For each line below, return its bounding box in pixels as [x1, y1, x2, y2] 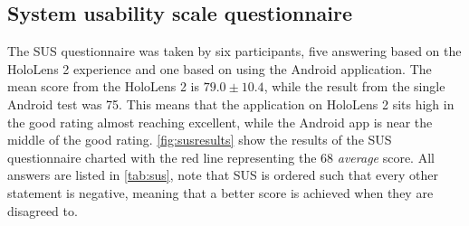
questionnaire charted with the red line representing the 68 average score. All [7, 147, 435, 166]
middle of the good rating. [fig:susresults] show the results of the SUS [7, 130, 392, 149]
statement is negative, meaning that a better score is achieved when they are [7, 183, 434, 202]
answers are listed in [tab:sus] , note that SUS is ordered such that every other [7, 165, 439, 184]
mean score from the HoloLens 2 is [7, 77, 200, 96]
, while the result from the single [263, 77, 445, 96]
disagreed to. [7, 201, 78, 220]
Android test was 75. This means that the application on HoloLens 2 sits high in [7, 94, 455, 113]
